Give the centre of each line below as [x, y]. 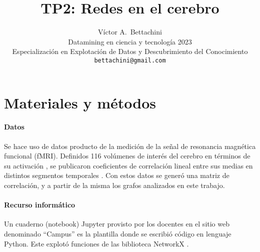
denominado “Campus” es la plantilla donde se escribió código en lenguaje [118, 233]
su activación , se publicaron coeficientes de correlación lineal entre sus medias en [128, 165]
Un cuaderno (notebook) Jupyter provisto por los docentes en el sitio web [117, 224]
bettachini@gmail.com [130, 60]
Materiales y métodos [80, 102]
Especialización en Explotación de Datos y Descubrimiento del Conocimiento [130, 51]
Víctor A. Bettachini [130, 32]
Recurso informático [40, 205]
